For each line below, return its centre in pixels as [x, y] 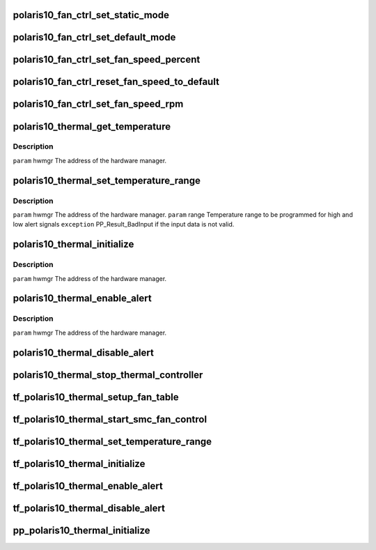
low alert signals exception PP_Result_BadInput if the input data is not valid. [124, 224]
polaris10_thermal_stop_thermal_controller [108, 375]
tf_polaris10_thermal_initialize [79, 464]
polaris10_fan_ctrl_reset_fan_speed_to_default [116, 82]
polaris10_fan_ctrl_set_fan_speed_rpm [98, 104]
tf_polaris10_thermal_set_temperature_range [112, 442]
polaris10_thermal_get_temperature [92, 127]
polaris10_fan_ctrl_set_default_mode [94, 37]
